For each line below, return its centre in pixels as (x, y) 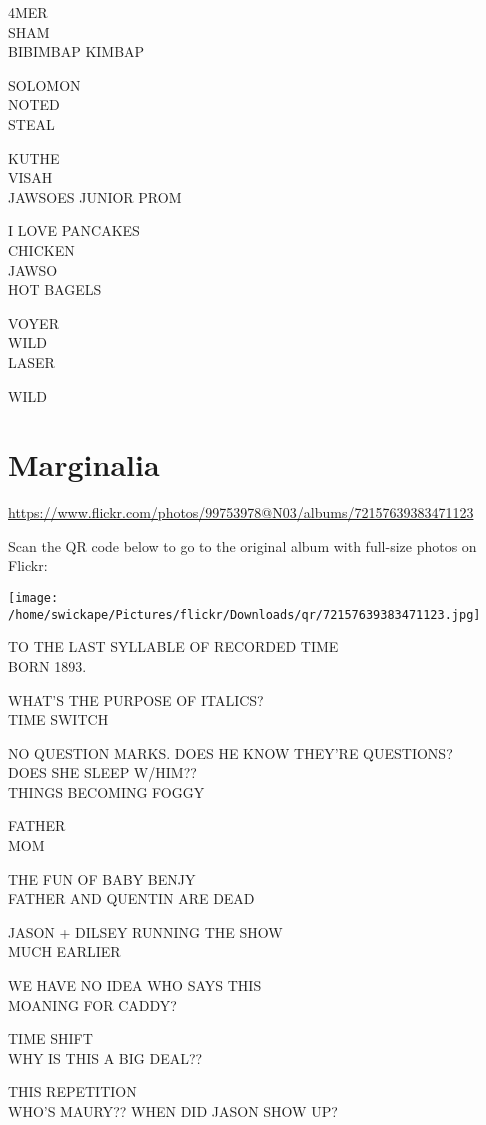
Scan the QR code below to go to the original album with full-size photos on (242, 545)
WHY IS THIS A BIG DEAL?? (105, 1057)
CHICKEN (41, 249)
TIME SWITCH (58, 719)
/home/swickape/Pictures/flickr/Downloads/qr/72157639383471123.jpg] (244, 614)
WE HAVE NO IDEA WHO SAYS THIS (135, 985)
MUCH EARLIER (64, 951)
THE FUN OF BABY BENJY (102, 878)
